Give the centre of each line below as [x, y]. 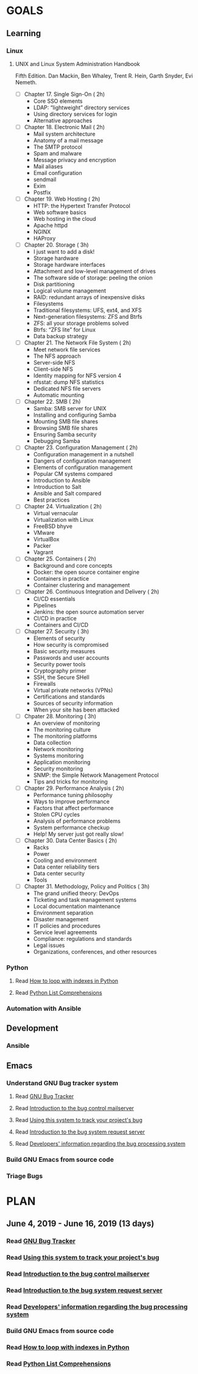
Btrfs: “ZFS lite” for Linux [65, 330]
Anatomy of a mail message [68, 140]
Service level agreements [65, 932]
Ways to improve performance [71, 801]
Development [33, 1028]
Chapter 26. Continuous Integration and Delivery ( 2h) [92, 592]
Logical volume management [70, 291]
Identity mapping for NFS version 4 [77, 376]
